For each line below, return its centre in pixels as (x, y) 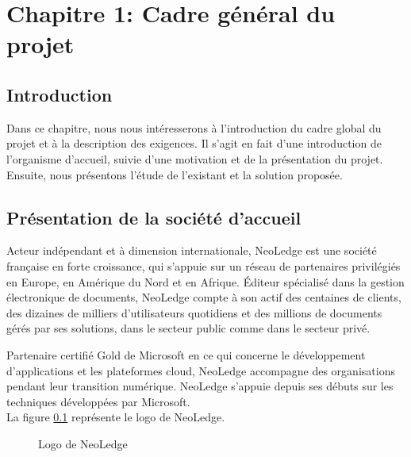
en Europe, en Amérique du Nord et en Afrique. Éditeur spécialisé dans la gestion (205, 281)
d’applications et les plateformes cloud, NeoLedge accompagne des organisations (201, 370)
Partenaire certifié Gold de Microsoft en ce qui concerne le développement (186, 354)
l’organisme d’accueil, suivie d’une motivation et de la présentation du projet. (195, 158)
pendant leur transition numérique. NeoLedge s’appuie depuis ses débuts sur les (200, 386)
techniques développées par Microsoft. (98, 401)
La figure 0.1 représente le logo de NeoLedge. (116, 417)
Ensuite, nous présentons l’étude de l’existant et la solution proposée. (175, 174)
